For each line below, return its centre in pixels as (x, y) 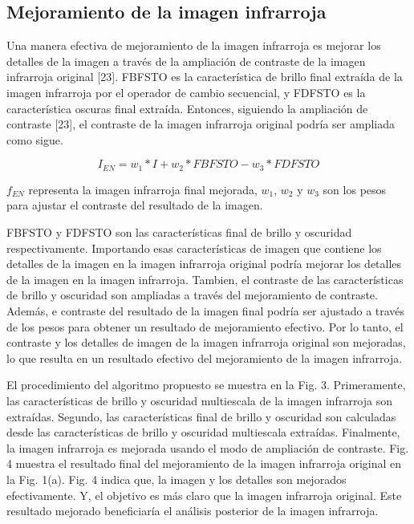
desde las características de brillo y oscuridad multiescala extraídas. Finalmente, (203, 432)
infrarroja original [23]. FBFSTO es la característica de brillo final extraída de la (205, 77)
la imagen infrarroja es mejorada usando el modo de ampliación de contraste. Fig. (208, 447)
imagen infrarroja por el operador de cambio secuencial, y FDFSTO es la (186, 92)
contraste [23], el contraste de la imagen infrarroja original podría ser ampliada (201, 124)
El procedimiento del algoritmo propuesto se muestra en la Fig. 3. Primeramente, (206, 385)
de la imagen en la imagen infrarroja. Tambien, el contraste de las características (205, 279)
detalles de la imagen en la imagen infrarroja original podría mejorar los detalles (204, 264)
